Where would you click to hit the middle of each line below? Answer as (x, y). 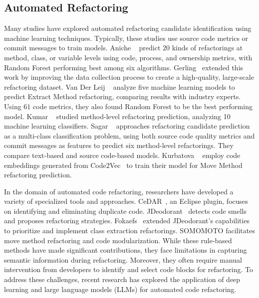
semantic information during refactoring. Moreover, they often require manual (123, 259)
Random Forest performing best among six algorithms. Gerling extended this (124, 67)
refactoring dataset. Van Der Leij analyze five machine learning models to (120, 86)
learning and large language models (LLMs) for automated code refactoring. (120, 289)
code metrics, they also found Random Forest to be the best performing (143, 106)
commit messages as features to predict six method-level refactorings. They (119, 145)
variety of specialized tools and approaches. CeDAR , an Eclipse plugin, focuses (126, 201)
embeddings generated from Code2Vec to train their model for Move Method (123, 165)
